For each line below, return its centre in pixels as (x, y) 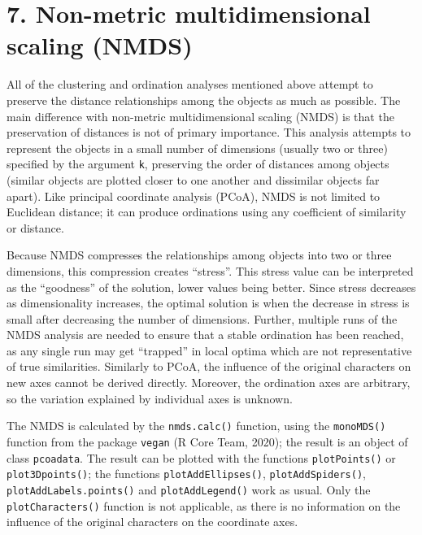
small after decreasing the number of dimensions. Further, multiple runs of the (202, 318)
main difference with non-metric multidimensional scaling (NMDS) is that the (200, 116)
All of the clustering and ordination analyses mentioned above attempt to (190, 84)
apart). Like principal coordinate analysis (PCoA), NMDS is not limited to (194, 196)
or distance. (35, 227)
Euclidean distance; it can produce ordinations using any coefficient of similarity (207, 212)
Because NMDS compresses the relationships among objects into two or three (199, 255)
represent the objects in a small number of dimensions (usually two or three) (197, 148)
